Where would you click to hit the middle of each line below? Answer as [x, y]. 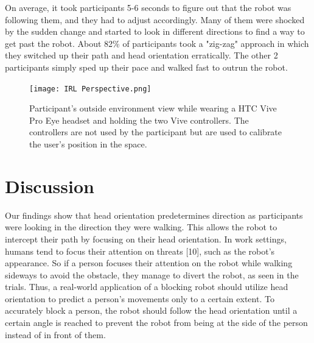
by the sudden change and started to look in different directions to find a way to [155, 31]
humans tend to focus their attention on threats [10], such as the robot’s [140, 251]
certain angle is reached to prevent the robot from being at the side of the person [156, 323]
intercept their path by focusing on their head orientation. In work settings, [146, 239]
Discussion [50, 186]
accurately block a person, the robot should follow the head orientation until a [151, 310]
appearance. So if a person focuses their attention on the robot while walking [149, 263]
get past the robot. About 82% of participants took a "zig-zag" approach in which [157, 43]
